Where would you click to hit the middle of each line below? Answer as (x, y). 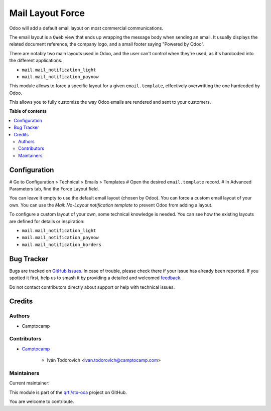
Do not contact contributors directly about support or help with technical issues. (92, 287)
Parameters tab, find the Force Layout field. (54, 189)
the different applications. (36, 61)
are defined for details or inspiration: (47, 221)
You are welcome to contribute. (42, 401)
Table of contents (28, 111)
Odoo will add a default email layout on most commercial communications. (86, 28)
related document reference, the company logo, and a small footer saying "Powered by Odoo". (107, 44)
